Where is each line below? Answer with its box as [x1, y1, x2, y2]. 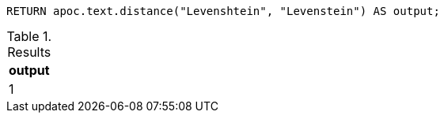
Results [7, 44, 51, 60]
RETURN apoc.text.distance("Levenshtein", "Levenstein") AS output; [6, 5, 440, 17]
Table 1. [6, 28, 52, 44]
